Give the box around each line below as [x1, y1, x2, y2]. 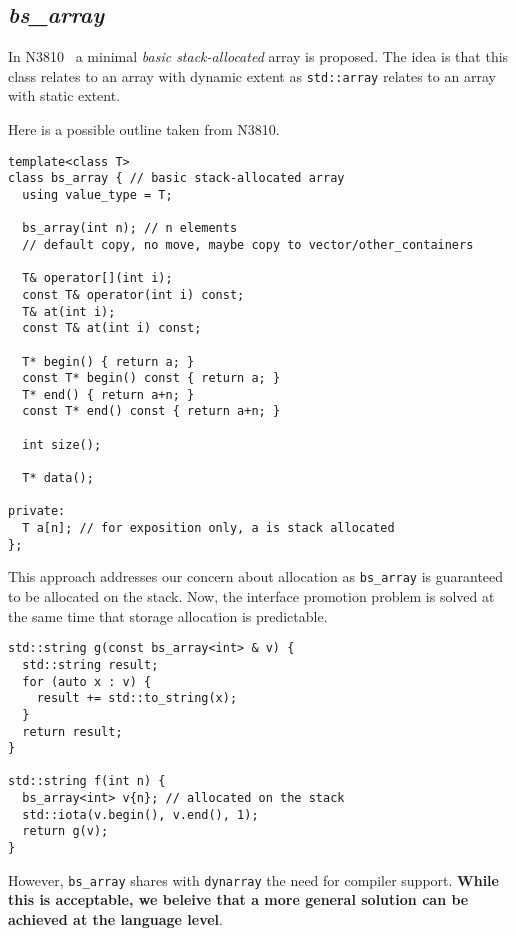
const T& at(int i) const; [22, 321, 202, 336]
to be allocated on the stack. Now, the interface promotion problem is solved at [8, 586, 495, 607]
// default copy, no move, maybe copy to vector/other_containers [22, 237, 474, 252]
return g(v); [22, 824, 109, 839]
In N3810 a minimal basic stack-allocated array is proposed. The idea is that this [8, 46, 509, 67]
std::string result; [22, 657, 159, 672]
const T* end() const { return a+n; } [22, 404, 281, 419]
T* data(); [22, 471, 94, 486]
